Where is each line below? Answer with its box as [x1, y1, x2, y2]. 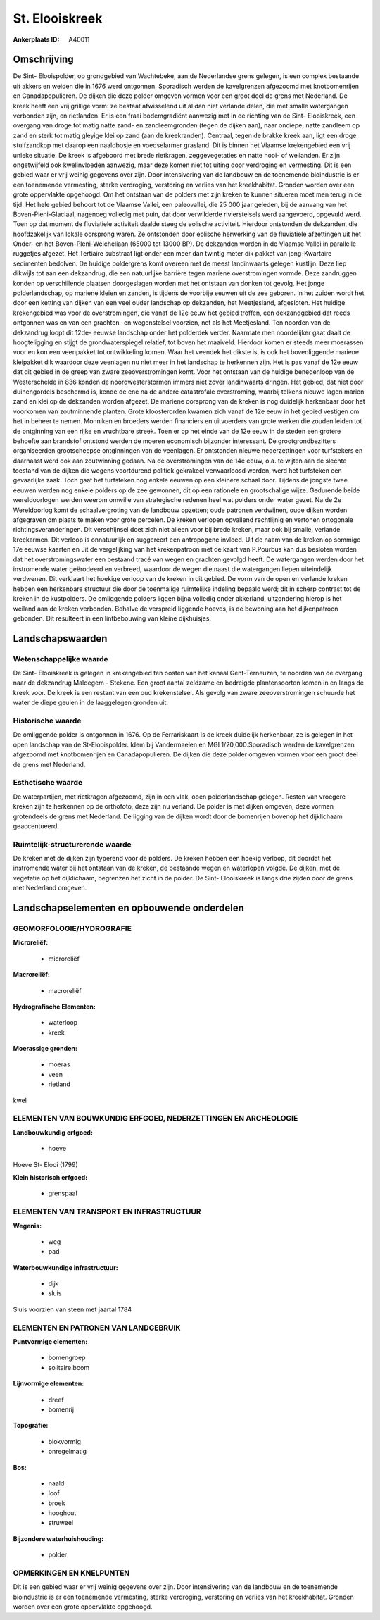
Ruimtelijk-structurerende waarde [13, 839, 132, 849]
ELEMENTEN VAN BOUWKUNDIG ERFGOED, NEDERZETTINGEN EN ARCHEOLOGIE [13, 1114, 298, 1123]
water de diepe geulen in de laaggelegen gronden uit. [13, 698, 169, 707]
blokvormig [48, 1437, 81, 1445]
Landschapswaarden [13, 633, 108, 644]
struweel [48, 1519, 74, 1527]
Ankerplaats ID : [13, 35, 60, 44]
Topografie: [13, 1421, 49, 1430]
